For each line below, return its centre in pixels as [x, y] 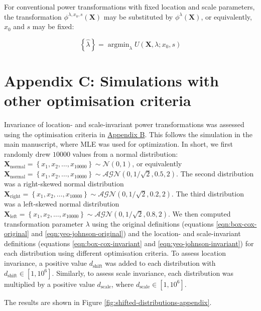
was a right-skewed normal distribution [64, 184]
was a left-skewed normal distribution [62, 204]
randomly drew [27, 153]
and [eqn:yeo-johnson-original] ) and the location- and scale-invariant [136, 233]
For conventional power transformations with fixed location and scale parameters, [129, 7]
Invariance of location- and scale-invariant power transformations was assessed [124, 124]
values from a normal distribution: [125, 153]
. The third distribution [208, 193]
